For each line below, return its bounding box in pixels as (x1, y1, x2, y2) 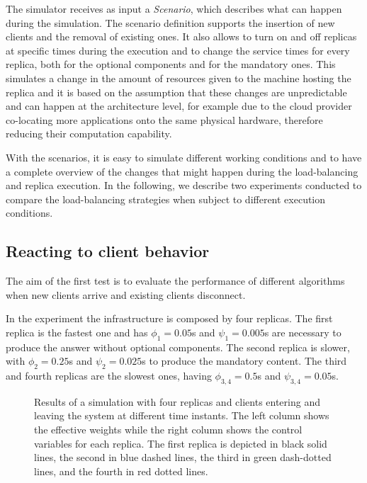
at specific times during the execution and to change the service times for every (6, 42, 350, 57)
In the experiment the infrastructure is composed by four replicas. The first (6, 311, 333, 326)
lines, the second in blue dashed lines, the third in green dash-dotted (34, 450, 332, 465)
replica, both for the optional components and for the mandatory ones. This (6, 57, 336, 72)
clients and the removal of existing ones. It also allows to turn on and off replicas (6, 29, 357, 44)
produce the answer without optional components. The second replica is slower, (6, 339, 350, 354)
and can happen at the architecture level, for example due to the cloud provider (6, 98, 352, 113)
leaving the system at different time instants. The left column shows (34, 408, 329, 423)
